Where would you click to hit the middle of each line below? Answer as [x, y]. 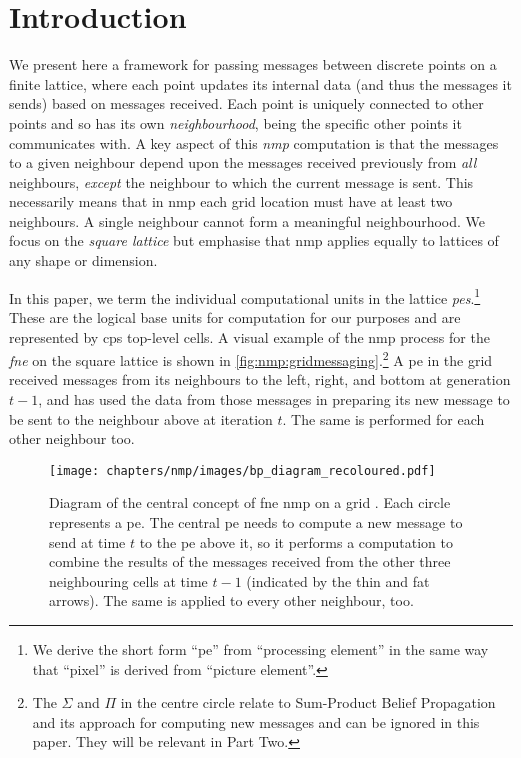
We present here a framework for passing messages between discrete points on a [253, 64]
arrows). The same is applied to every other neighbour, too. [231, 600]
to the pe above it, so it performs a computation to [296, 541]
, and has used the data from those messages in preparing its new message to [274, 398]
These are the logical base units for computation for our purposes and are [235, 316]
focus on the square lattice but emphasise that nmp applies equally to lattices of [254, 240]
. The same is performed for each [383, 418]
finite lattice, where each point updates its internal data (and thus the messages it [260, 83]
